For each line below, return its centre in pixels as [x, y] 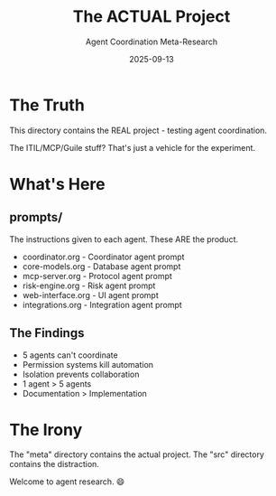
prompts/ [36, 217]
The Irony [46, 430]
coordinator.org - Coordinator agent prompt [103, 257]
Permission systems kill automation [88, 364]
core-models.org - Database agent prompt [101, 266]
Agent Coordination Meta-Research [152, 42]
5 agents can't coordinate [70, 355]
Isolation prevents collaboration [81, 374]
